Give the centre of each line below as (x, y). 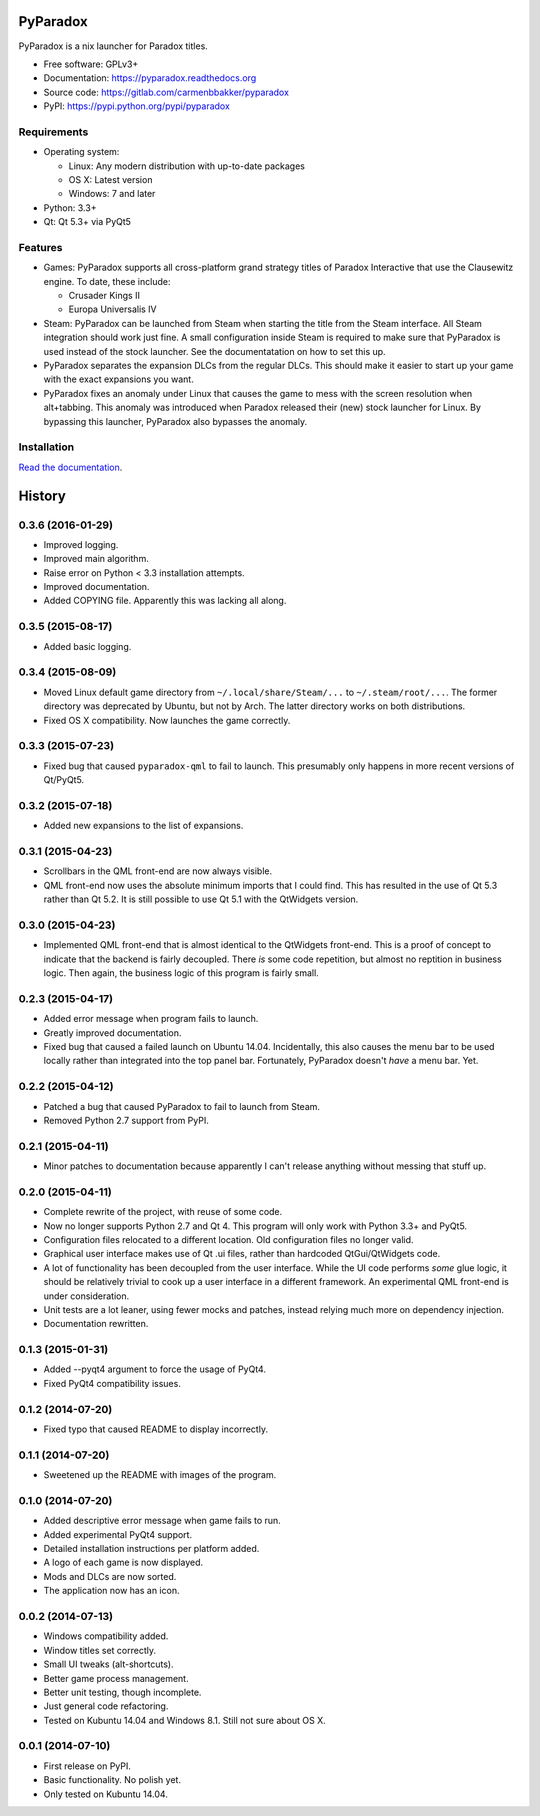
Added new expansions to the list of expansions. (143, 826)
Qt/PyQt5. (64, 780)
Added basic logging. (87, 646)
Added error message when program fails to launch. (151, 1019)
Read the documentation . (70, 467)
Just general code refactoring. (106, 1706)
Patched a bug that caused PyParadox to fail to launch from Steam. (181, 1106)
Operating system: (81, 152)
